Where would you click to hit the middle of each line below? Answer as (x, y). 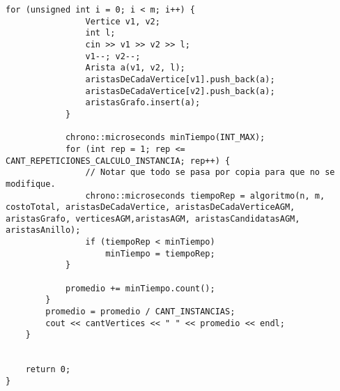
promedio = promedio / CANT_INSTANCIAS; (140, 312)
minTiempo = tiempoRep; (160, 253)
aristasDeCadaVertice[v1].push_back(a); (180, 79)
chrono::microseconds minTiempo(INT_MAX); (165, 138)
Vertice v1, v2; (123, 21)
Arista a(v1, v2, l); (135, 68)
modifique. (31, 184)
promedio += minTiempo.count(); (140, 288)
